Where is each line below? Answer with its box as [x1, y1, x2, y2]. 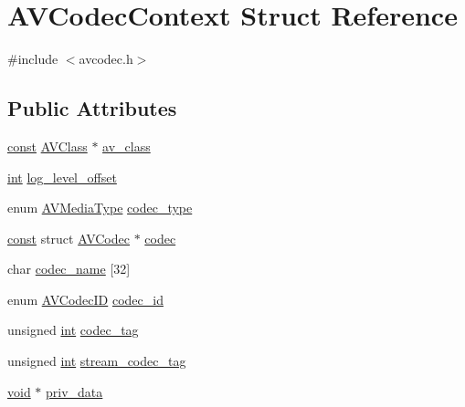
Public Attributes [7, 94, 177, 122]
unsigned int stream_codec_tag [7, 351, 186, 370]
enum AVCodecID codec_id [7, 289, 164, 308]
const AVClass [7, 136, 88, 155]
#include [7, 49, 58, 68]
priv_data [46, 381, 103, 401]
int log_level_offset [7, 167, 117, 186]
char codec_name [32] [7, 259, 131, 278]
